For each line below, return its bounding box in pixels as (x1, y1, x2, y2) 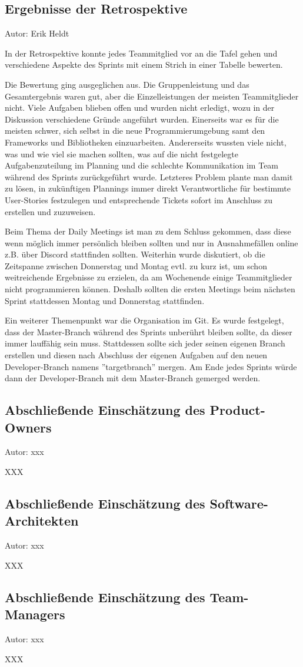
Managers (5, 605, 65, 623)
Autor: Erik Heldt (5, 27, 69, 39)
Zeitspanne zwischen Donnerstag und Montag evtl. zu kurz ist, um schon (5, 259, 267, 272)
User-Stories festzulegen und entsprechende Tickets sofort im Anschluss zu (5, 193, 273, 206)
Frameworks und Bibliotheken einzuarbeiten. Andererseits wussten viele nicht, (5, 136, 287, 148)
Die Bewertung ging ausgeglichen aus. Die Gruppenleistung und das (5, 78, 249, 90)
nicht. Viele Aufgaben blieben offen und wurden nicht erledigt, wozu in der (5, 101, 275, 114)
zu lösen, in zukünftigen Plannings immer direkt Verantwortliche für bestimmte (5, 182, 291, 194)
